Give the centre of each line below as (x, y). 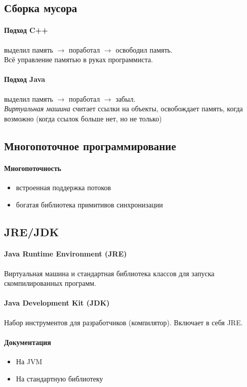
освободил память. (144, 49)
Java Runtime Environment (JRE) (66, 254)
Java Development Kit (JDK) (57, 303)
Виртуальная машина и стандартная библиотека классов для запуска (109, 273)
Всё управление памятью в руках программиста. (79, 59)
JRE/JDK (32, 231)
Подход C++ (26, 30)
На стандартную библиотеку (59, 378)
